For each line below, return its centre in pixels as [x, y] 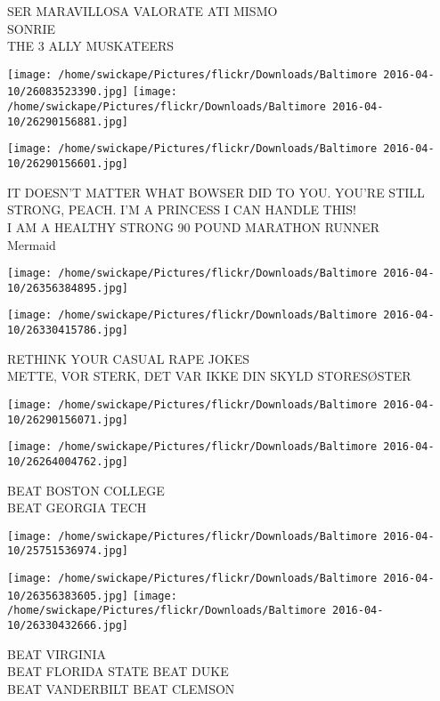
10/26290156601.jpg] [68, 164]
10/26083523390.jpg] [68, 92]
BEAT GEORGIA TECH [77, 508]
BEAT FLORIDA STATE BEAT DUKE [118, 671]
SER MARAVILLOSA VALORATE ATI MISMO [143, 11]
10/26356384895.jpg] [68, 288]
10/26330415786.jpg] [68, 330]
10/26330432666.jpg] [68, 625]
